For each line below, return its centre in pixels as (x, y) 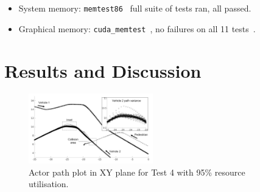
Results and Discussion (103, 70)
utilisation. (49, 184)
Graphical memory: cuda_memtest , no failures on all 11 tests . (137, 28)
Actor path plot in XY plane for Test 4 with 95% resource (137, 172)
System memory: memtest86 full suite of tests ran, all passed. (135, 8)
